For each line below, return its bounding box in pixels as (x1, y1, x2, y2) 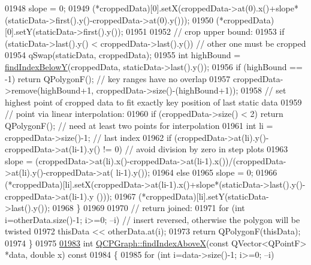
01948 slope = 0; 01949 (5, 2, 90, 14)
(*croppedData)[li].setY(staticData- (138, 189, 269, 202)
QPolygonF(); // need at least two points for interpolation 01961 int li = (5, 119, 273, 131)
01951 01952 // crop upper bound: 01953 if (126, 25, 285, 38)
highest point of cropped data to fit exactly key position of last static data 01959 (5, 95, 302, 108)
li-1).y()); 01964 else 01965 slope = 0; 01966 (116, 166, 277, 179)
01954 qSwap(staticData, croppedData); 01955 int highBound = (5, 49, 241, 61)
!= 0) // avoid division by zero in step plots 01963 (102, 143, 288, 155)
